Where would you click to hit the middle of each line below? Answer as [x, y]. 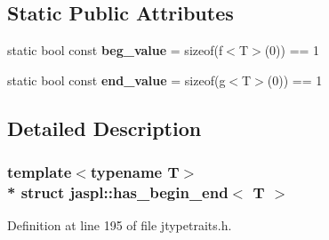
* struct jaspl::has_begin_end [118, 192]
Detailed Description [104, 128]
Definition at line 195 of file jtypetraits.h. [120, 225]
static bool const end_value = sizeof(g [116, 80]
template [40, 172]
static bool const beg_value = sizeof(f [115, 50]
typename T [135, 172]
